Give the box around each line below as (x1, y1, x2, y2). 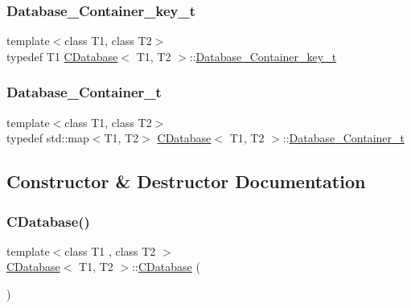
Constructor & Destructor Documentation (6, 169, 366, 194)
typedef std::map (6, 129, 89, 146)
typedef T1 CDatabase (6, 47, 118, 64)
